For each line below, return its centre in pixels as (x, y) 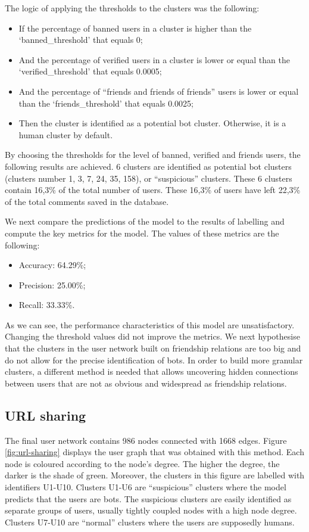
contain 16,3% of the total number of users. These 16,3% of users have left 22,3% (153, 190)
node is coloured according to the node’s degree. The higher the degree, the (142, 463)
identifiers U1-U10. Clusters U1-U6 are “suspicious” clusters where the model (146, 487)
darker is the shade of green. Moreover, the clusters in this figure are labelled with (155, 475)
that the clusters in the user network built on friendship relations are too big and (153, 348)
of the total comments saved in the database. (87, 201)
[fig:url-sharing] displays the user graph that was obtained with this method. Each (154, 452)
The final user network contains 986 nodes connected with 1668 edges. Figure (146, 440)
